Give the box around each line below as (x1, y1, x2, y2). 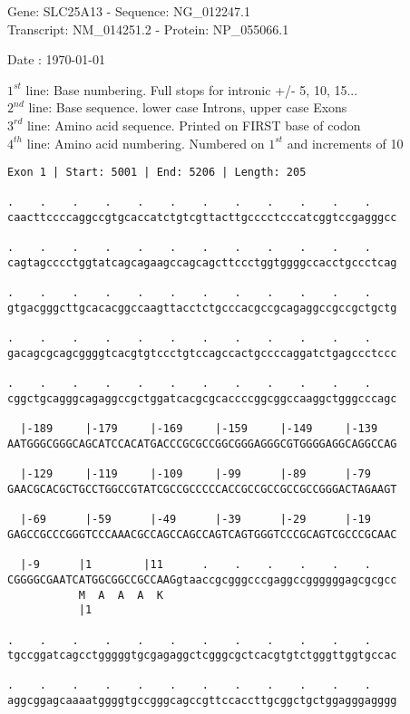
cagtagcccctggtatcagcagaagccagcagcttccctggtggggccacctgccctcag (7, 256, 397, 270)
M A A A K (78, 588, 163, 602)
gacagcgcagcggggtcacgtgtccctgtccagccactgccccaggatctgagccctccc (7, 347, 397, 361)
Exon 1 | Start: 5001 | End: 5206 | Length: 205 (7, 166, 307, 179)
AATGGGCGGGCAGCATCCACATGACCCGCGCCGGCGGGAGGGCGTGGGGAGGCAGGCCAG (7, 437, 397, 450)
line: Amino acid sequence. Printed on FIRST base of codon (26, 115, 361, 134)
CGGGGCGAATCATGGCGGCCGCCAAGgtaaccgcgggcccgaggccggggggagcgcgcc (7, 573, 397, 586)
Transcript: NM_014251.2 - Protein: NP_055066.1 (7, 19, 289, 38)
